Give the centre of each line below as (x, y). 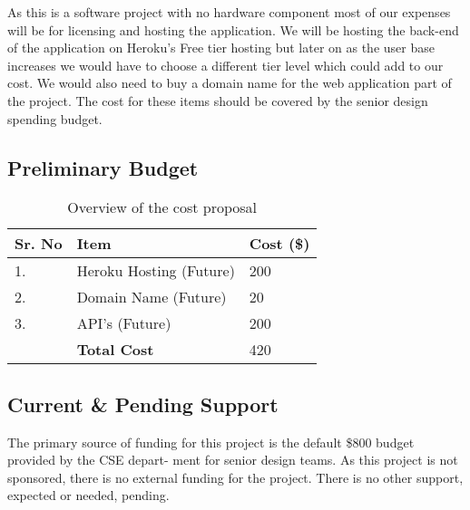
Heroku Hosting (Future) (156, 271)
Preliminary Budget (103, 167)
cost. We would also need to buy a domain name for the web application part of (230, 83)
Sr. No (39, 244)
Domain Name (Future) (152, 297)
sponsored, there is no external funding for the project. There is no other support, (235, 477)
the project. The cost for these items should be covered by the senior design (218, 100)
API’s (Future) (124, 323)
